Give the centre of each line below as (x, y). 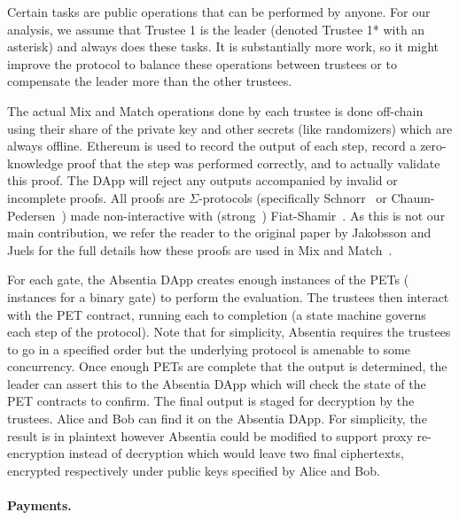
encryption (36, 453)
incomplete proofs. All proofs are (96, 197)
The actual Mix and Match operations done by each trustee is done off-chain (215, 110)
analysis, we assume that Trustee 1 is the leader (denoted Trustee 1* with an (216, 29)
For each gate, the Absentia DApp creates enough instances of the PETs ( (208, 279)
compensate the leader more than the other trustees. (150, 81)
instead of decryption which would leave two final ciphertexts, (236, 453)
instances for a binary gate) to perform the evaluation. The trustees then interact (228, 296)
